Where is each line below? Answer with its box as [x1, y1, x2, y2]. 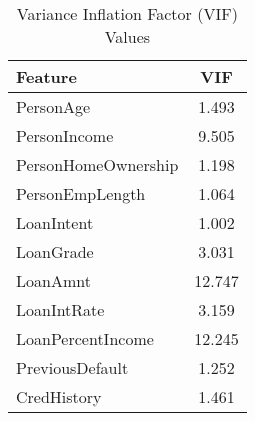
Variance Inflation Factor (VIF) [16, 2, 238, 25]
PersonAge [16, 95, 91, 118]
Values [104, 25, 151, 48]
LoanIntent [16, 211, 94, 234]
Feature [16, 65, 77, 88]
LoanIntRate [16, 298, 105, 321]
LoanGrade [16, 240, 94, 263]
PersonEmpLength [16, 182, 146, 205]
